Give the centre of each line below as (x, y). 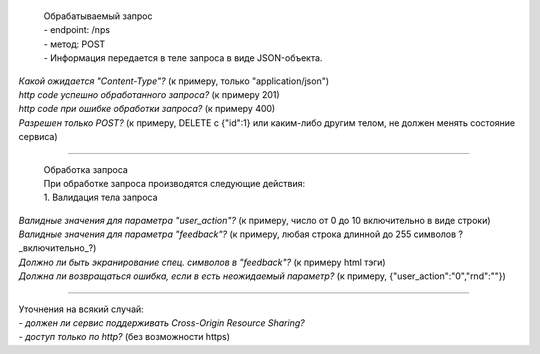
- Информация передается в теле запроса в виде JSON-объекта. (183, 58)
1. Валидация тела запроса (101, 197)
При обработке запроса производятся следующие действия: (174, 183)
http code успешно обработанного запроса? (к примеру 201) (149, 94)
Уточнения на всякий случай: (81, 309)
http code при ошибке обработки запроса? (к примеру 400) (147, 109)
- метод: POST (74, 44)
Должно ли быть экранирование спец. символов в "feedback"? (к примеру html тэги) (202, 262)
